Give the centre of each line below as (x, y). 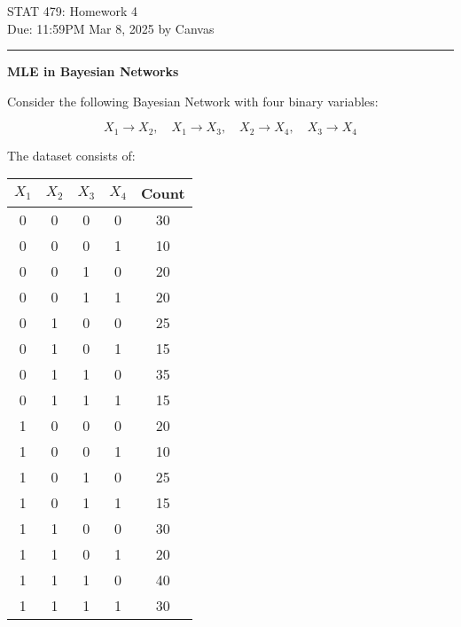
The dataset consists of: (71, 155)
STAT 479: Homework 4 (73, 11)
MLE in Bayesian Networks (93, 71)
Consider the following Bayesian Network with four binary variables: (193, 101)
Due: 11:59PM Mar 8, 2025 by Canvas (111, 28)
